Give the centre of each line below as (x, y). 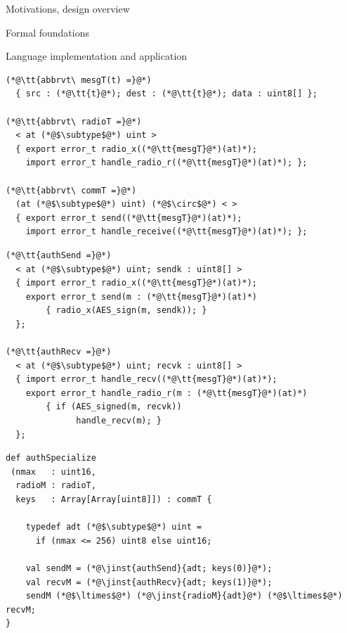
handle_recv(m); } (119, 421)
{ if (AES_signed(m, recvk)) (114, 407)
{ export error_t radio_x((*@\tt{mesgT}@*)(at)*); (136, 149)
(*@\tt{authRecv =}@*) (59, 352)
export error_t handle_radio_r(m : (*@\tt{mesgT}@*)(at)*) (166, 393)
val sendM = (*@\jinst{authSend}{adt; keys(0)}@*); (149, 568)
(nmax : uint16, (53, 472)
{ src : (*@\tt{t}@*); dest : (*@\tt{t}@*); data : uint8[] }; (166, 94)
